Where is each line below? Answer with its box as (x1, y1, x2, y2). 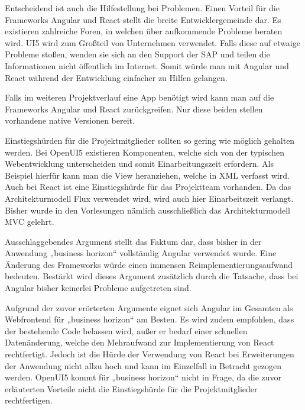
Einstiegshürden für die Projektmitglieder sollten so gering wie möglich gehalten (5, 134, 295, 146)
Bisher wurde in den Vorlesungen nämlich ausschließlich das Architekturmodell (5, 204, 291, 216)
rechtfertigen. (5, 394, 53, 406)
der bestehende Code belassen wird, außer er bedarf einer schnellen (5, 324, 248, 337)
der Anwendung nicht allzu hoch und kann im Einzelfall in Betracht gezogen (5, 359, 281, 372)
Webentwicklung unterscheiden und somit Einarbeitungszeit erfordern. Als (5, 157, 274, 170)
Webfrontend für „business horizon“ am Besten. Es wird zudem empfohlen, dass (5, 313, 294, 325)
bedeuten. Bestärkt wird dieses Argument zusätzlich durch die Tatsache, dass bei (5, 270, 298, 282)
